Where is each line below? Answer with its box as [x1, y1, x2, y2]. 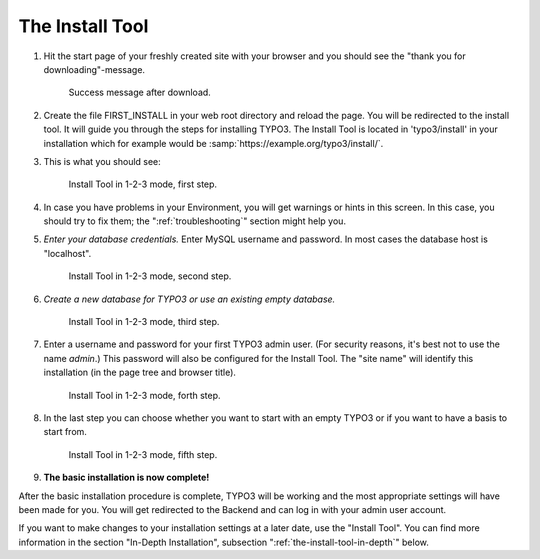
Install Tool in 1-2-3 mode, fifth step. [68, 448, 218, 460]
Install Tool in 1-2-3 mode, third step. [68, 316, 220, 328]
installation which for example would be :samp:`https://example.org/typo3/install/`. [43, 137, 384, 149]
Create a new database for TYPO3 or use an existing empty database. [43, 293, 336, 305]
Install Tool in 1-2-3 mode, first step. [68, 178, 218, 190]
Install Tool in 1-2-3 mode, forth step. [68, 389, 221, 401]
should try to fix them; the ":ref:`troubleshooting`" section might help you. [43, 215, 347, 227]
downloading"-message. [43, 63, 145, 75]
